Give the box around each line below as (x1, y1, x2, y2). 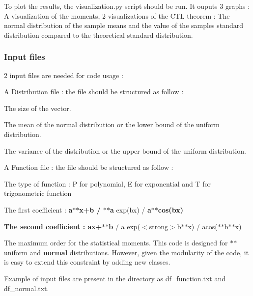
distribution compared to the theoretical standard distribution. (4, 29, 193, 40)
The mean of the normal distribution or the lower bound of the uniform (4, 119, 220, 130)
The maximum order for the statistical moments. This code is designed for (4, 238, 228, 248)
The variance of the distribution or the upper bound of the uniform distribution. (4, 145, 246, 156)
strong (149, 221, 168, 231)
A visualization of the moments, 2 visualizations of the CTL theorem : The (4, 10, 230, 21)
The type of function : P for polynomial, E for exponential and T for (4, 178, 211, 188)
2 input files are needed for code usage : (4, 70, 123, 80)
